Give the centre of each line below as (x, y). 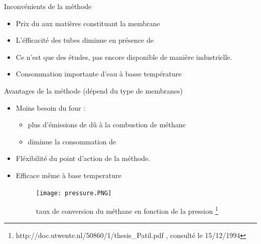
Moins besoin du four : (51, 107)
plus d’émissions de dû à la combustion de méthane (107, 125)
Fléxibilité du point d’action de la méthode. (83, 158)
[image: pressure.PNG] (74, 193)
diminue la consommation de (72, 141)
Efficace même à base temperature (69, 175)
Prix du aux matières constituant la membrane (88, 23)
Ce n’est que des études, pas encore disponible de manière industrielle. (124, 57)
